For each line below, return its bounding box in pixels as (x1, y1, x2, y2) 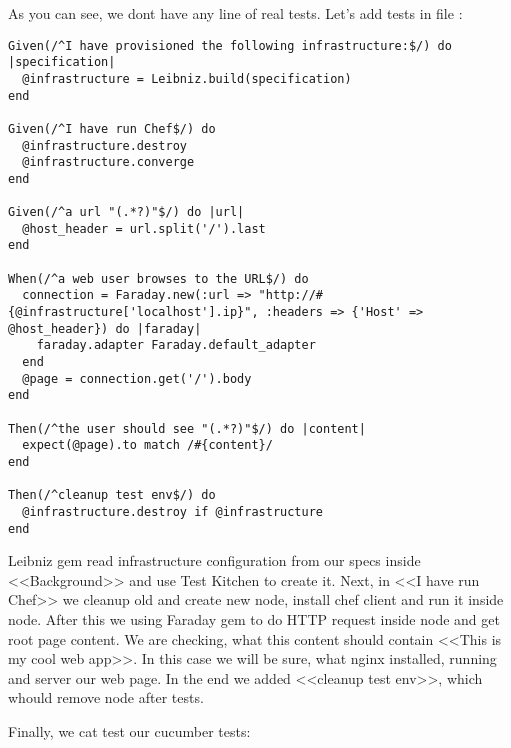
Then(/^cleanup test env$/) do (8, 488, 216, 503)
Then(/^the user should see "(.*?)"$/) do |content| (8, 421, 366, 436)
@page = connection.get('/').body (22, 371, 252, 386)
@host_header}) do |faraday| (8, 321, 202, 336)
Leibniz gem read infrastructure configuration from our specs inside (8, 550, 421, 571)
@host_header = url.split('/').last (22, 221, 266, 236)
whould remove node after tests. (8, 687, 204, 708)
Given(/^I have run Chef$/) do (8, 121, 216, 136)
